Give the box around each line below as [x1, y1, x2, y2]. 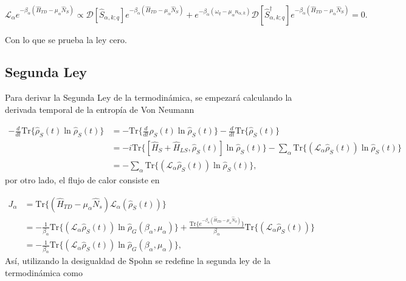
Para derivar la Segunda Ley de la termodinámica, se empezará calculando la [5, 91, 292, 104]
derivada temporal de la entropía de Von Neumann [5, 103, 194, 115]
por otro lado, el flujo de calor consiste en [5, 173, 160, 186]
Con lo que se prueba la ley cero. [5, 33, 127, 46]
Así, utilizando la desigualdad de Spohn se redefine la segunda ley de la [5, 254, 271, 267]
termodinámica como [5, 266, 83, 279]
